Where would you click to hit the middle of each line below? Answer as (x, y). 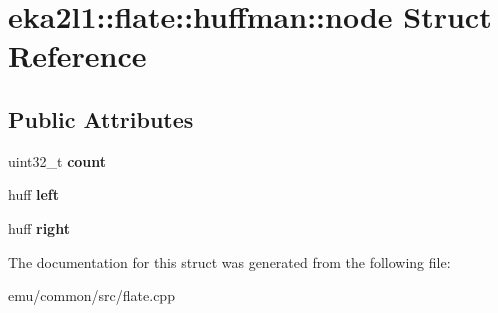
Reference (77, 55)
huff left (34, 194)
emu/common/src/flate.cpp (91, 295)
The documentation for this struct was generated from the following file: (229, 261)
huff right (39, 227)
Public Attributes (101, 118)
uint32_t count (57, 160)
